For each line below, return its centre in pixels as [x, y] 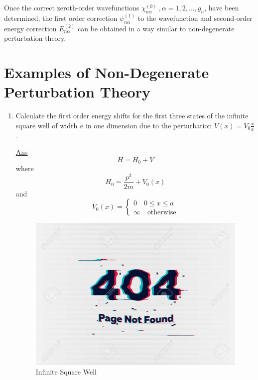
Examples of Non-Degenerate [107, 72]
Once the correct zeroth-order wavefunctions [72, 7]
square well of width [47, 125]
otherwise [162, 212]
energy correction [30, 28]
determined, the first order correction [61, 18]
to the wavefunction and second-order [195, 18]
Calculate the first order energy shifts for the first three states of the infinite [132, 116]
